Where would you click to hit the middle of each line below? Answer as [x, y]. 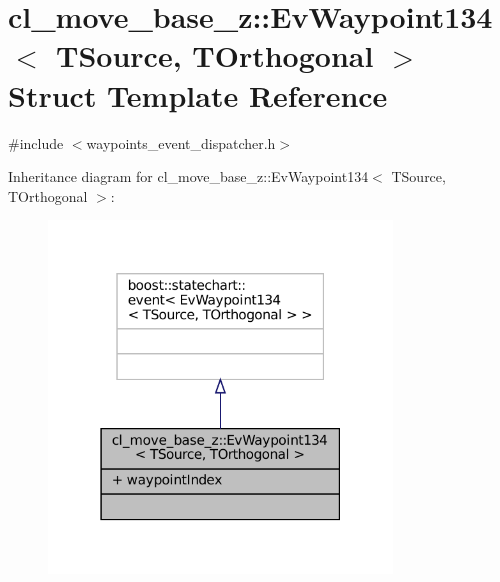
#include [36, 142]
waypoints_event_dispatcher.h [181, 142]
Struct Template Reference [198, 94]
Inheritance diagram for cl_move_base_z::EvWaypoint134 [188, 176]
